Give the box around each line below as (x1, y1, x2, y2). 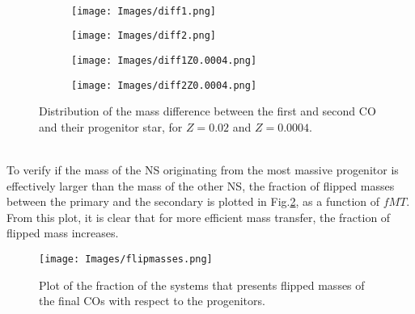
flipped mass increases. (6, 224, 119, 241)
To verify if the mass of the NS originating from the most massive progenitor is (6, 161, 399, 178)
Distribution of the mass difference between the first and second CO (39, 103, 376, 119)
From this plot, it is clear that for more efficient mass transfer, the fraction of (6, 208, 391, 225)
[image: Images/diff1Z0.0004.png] (71, 54, 257, 66)
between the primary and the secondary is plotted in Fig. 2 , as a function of (6, 193, 380, 210)
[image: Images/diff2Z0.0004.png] (71, 79, 257, 91)
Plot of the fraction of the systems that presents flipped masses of (39, 276, 365, 293)
